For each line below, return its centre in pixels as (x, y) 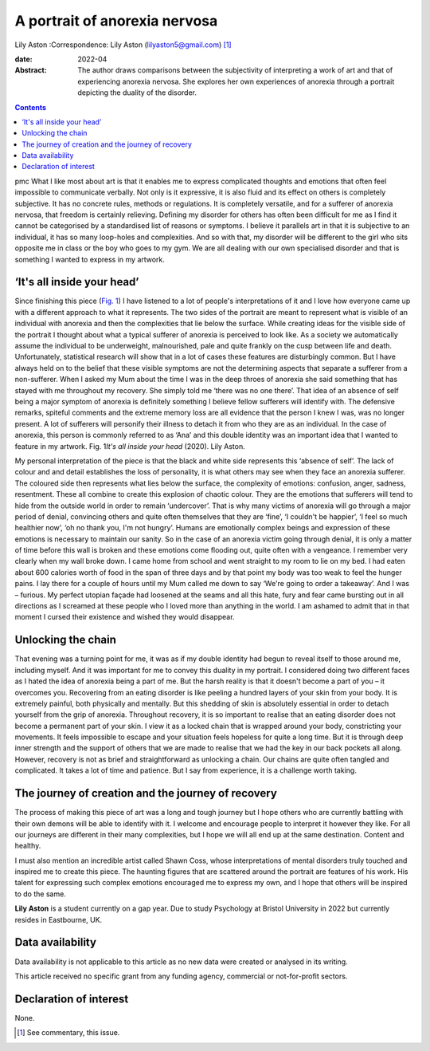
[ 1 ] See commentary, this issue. (68, 1033)
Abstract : (31, 70)
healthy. (28, 846)
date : (23, 59)
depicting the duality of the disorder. (137, 93)
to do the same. (41, 894)
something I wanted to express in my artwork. (90, 259)
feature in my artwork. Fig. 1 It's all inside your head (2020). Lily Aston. (130, 446)
